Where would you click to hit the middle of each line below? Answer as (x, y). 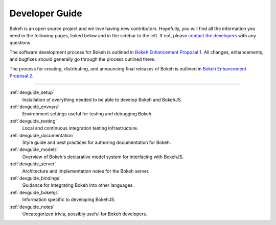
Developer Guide (46, 13)
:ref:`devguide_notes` (32, 207)
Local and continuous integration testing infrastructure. (80, 128)
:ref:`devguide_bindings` (35, 178)
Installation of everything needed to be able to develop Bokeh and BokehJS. (102, 99)
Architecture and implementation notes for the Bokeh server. (86, 171)
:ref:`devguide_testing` (33, 121)
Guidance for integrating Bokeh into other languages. (78, 185)
